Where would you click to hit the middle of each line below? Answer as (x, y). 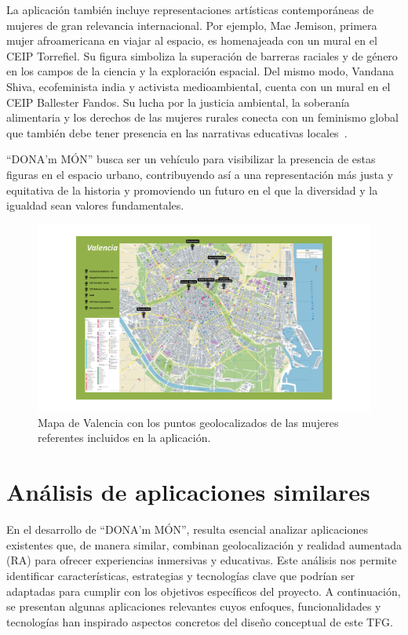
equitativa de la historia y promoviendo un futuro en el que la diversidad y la (192, 190)
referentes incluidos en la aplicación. (124, 438)
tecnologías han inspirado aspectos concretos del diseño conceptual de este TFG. (200, 621)
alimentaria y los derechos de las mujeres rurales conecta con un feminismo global (202, 117)
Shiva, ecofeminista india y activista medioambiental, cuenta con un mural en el (199, 86)
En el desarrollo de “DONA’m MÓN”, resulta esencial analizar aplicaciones (187, 529)
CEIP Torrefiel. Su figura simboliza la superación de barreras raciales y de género (202, 55)
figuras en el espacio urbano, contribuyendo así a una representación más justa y (200, 174)
